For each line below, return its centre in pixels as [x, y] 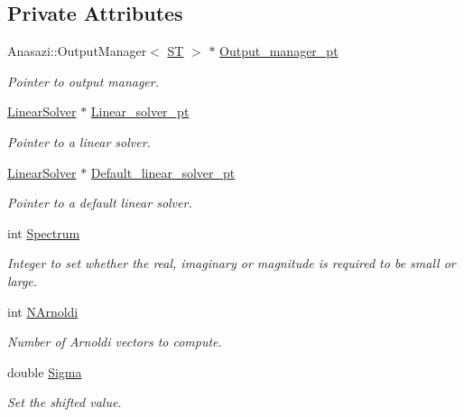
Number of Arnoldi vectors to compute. [115, 342]
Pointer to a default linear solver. [100, 203]
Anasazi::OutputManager [77, 51]
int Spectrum [44, 232]
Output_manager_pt [279, 51]
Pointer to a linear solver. [79, 141]
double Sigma [45, 371]
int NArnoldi [43, 311]
